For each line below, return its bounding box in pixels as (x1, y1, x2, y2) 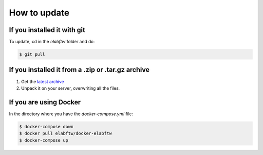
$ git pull (19, 52, 45, 57)
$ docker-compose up (19, 138, 68, 143)
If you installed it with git (9, 26, 85, 34)
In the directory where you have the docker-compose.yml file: (9, 111, 133, 117)
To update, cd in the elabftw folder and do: (9, 39, 95, 45)
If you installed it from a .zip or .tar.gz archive (9, 66, 150, 74)
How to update (9, 7, 70, 18)
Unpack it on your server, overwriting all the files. (21, 85, 120, 91)
